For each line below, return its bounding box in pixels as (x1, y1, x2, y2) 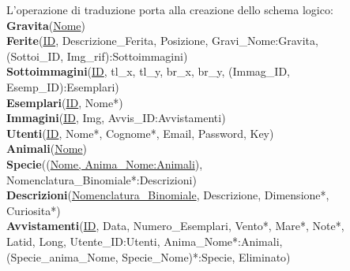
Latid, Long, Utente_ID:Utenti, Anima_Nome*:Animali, (6, 232, 283, 249)
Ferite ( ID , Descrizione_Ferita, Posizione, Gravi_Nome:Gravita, (6, 32, 318, 49)
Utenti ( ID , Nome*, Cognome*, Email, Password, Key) (6, 124, 274, 141)
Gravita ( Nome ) (6, 17, 86, 33)
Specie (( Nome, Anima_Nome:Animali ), (6, 155, 203, 172)
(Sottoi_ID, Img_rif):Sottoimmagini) (6, 47, 188, 64)
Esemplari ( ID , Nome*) (6, 94, 123, 110)
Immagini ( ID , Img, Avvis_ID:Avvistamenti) (6, 110, 226, 126)
